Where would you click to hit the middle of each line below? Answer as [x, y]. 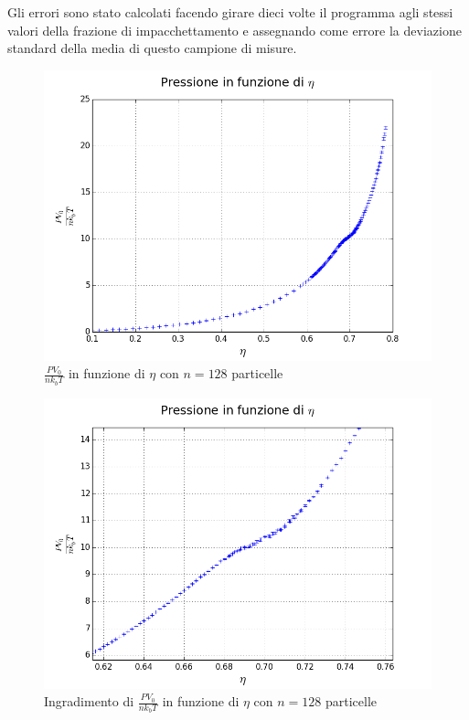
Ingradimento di [89, 701]
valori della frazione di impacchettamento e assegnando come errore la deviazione [234, 30]
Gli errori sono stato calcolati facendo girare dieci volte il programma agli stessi [230, 12]
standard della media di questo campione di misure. [152, 48]
